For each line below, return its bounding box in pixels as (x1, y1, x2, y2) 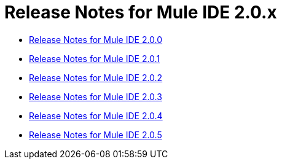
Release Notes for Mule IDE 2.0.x (4, 2, 277, 23)
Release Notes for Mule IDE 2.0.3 (29, 91, 162, 102)
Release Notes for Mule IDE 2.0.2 (29, 72, 163, 83)
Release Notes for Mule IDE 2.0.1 (29, 53, 160, 64)
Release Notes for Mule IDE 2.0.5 (29, 129, 162, 140)
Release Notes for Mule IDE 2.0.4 (29, 110, 163, 121)
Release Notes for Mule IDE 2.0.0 (29, 34, 163, 45)
